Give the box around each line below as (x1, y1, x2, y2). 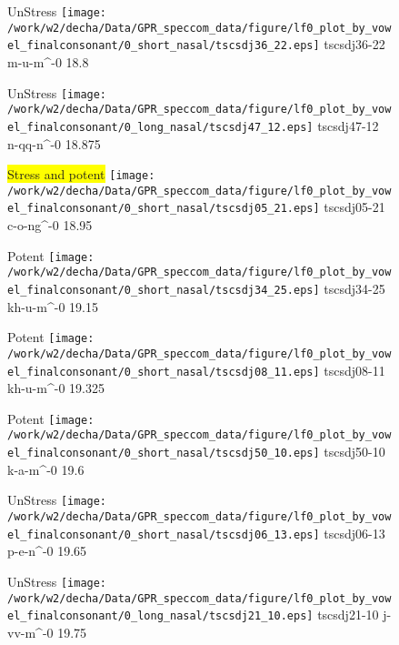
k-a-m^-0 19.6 (7, 459, 85, 479)
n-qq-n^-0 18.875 (7, 134, 101, 153)
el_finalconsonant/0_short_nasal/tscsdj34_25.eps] (7, 284, 320, 297)
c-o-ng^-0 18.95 (7, 216, 93, 235)
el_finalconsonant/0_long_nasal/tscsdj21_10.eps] (7, 610, 314, 623)
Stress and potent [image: (7, 165, 155, 184)
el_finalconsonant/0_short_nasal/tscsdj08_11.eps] (7, 365, 320, 378)
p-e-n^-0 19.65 (7, 541, 87, 560)
